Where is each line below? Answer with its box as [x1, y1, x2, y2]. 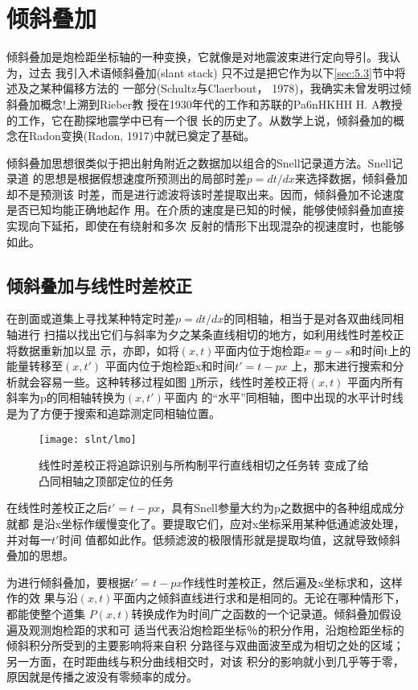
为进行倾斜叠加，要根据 [6, 573, 130, 590]
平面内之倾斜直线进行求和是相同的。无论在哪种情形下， [113, 589, 406, 606]
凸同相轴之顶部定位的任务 [39, 472, 174, 489]
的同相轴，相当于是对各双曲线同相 [223, 310, 404, 327]
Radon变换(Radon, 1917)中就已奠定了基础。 [28, 127, 256, 144]
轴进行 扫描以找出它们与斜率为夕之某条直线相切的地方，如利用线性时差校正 [6, 326, 404, 343]
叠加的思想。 [6, 547, 74, 564]
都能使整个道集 [6, 605, 85, 622]
